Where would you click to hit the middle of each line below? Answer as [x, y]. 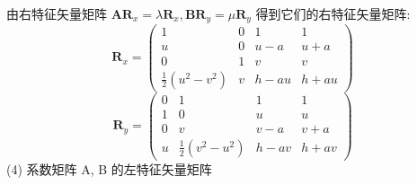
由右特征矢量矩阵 [57, 13]
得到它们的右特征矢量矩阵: [333, 13]
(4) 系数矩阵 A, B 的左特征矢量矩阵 [109, 168]
